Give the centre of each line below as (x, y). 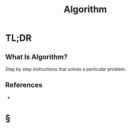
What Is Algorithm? (36, 57)
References (24, 85)
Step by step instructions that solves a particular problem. (66, 69)
